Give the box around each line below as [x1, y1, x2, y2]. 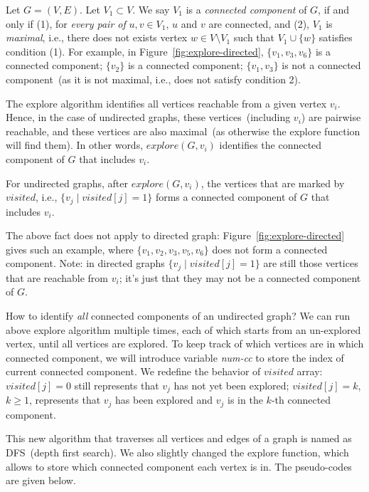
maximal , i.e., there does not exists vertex [6, 30, 188, 45]
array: [296, 364, 323, 379]
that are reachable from [6, 270, 109, 285]
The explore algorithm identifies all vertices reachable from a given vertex [6, 95, 327, 110]
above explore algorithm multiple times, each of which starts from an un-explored [6, 322, 361, 337]
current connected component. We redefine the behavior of [6, 364, 261, 379]
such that [233, 30, 275, 45]
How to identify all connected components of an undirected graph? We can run [6, 308, 351, 323]
